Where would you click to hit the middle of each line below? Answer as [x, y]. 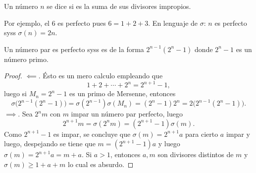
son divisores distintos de [196, 154]
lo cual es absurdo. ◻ [101, 164]
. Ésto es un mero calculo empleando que [101, 76]
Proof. [13, 76]
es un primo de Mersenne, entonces [123, 93]
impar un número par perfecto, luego [127, 114]
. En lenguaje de [173, 23]
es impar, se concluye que [92, 134]
